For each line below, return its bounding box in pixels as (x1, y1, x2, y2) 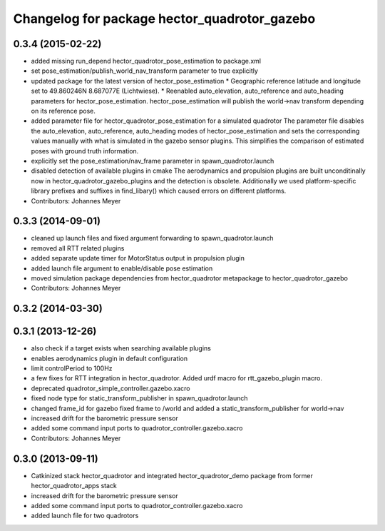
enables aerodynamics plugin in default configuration (31, 354, 188, 363)
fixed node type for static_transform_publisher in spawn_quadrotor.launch (31, 394, 249, 403)
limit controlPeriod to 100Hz (31, 364, 113, 373)
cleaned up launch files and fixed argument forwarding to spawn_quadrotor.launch (31, 234, 274, 243)
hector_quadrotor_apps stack (31, 482, 118, 490)
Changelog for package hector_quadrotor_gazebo (13, 11, 316, 26)
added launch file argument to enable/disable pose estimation (31, 264, 213, 273)
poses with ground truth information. (31, 146, 139, 155)
